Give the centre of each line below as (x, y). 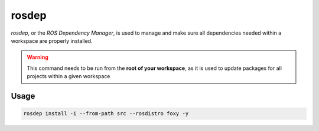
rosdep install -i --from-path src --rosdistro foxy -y (106, 114)
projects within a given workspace (69, 76)
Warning (38, 57)
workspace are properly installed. (52, 41)
